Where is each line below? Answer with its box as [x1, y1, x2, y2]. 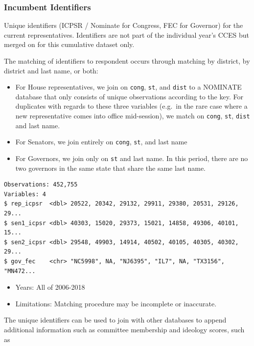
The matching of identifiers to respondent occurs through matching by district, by [4, 56, 250, 66]
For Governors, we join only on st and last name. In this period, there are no [15, 153, 248, 163]
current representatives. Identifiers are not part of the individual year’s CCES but [4, 29, 249, 40]
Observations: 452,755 [4, 181, 78, 188]
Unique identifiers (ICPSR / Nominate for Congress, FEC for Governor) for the [4, 20, 243, 30]
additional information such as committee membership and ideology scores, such [4, 324, 245, 334]
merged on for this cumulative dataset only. [4, 39, 135, 49]
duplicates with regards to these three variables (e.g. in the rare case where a [15, 101, 248, 111]
